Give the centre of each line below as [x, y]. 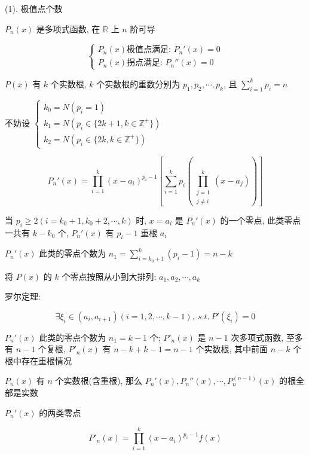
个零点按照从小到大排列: [109, 276]
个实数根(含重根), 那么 [99, 381]
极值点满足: [149, 50]
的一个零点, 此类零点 [261, 220]
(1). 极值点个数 [34, 8]
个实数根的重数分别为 [138, 83]
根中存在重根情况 [38, 360]
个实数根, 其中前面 [232, 349]
